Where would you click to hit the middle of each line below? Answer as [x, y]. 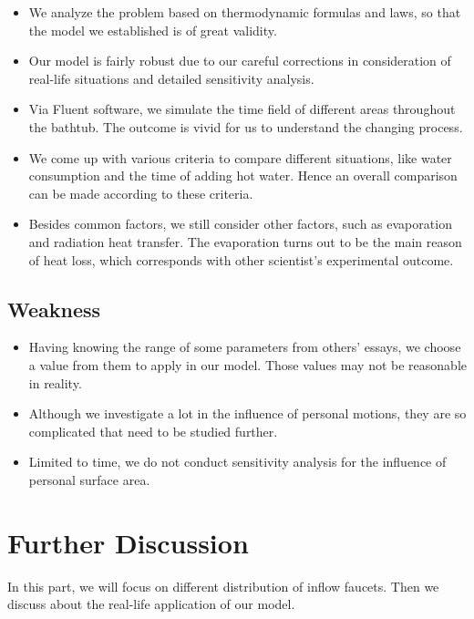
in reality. [55, 382]
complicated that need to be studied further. [153, 431]
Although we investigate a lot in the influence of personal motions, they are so [247, 413]
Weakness [54, 309]
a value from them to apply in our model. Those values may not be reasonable [248, 364]
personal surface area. [89, 479]
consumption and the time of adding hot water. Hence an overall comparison [243, 175]
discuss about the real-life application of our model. [151, 604]
